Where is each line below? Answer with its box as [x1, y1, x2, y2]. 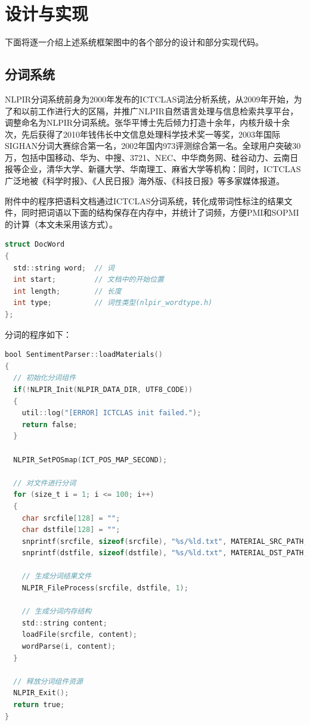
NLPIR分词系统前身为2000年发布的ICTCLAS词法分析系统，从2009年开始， [5, 92, 294, 105]
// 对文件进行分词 [13, 478, 76, 487]
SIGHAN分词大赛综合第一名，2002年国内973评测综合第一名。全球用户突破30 [5, 139, 301, 152]
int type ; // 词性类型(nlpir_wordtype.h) [13, 298, 213, 307]
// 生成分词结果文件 [21, 572, 92, 581]
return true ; [13, 701, 65, 710]
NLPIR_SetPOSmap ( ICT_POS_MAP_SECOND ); [13, 455, 168, 464]
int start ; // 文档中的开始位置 [13, 275, 164, 284]
